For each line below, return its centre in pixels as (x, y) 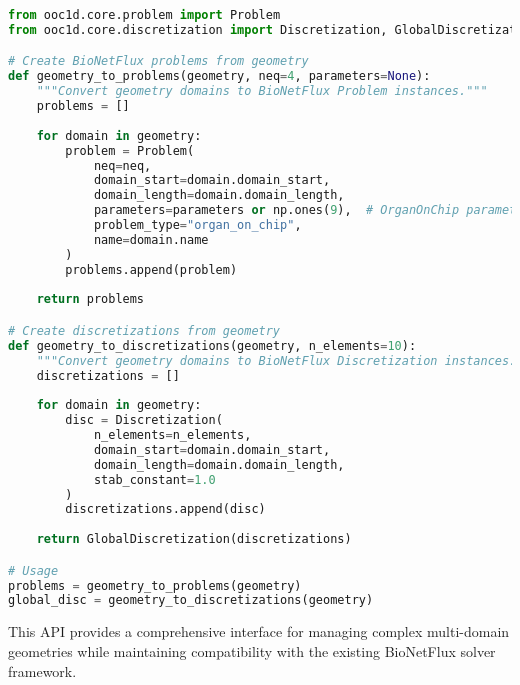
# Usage (33, 570)
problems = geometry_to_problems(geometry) (155, 585)
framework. (42, 670)
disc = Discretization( (144, 420)
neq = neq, (122, 165)
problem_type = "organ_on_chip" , (197, 225)
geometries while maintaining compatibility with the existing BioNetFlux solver (252, 650)
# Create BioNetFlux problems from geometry (158, 61)
